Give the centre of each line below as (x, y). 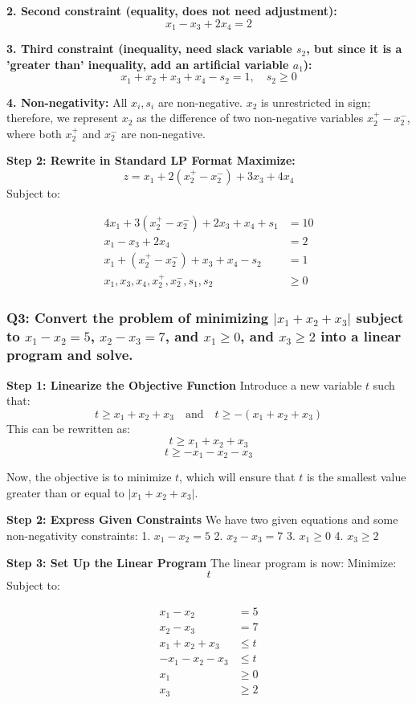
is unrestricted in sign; (316, 102)
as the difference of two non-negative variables (250, 118)
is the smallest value (356, 477)
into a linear (361, 336)
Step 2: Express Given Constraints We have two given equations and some (202, 519)
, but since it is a (354, 49)
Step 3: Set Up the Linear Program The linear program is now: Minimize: (202, 562)
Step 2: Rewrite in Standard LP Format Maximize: (151, 160)
